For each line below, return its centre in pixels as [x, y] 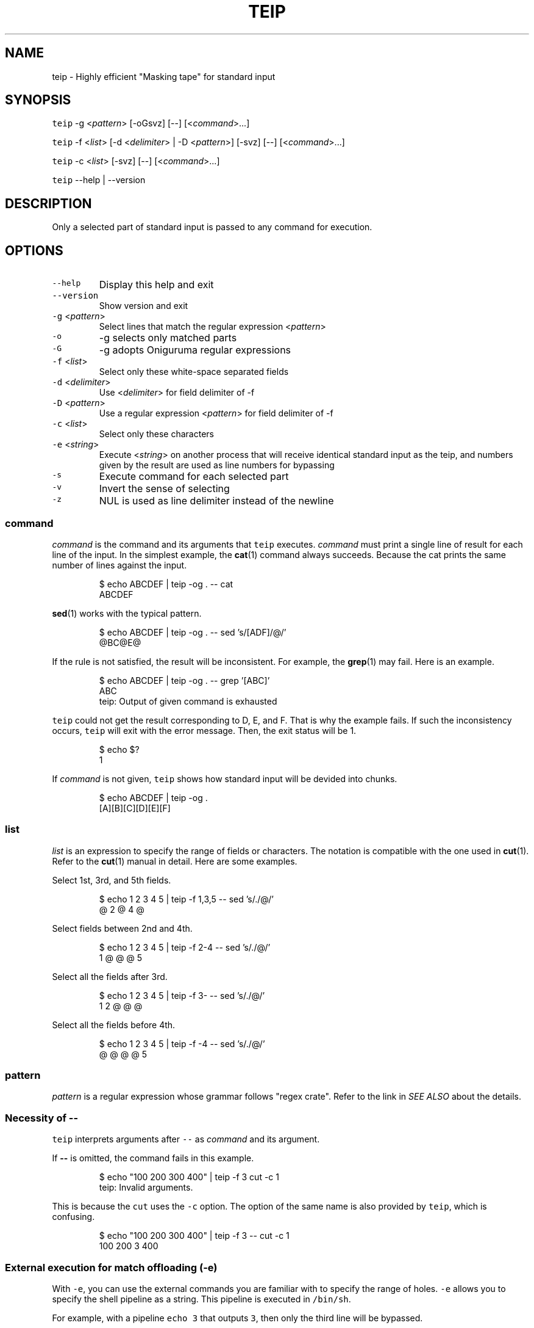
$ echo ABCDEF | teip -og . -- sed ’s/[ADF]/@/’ [193, 632]
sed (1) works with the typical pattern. [127, 613]
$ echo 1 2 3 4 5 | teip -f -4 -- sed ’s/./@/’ [182, 1043]
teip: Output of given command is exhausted [188, 701]
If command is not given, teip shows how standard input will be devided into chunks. [225, 778]
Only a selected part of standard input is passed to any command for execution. [212, 227]
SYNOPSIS [38, 100]
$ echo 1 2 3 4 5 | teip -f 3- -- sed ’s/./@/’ [182, 995]
